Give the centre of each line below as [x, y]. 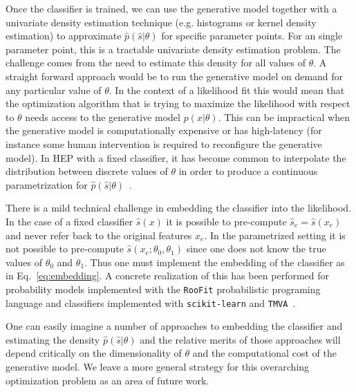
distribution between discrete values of [87, 171]
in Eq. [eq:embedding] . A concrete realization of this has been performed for [168, 276]
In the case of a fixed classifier [69, 221]
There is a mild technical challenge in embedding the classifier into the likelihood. [179, 208]
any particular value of [54, 90]
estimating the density [53, 339]
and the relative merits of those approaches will [240, 339]
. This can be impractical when [284, 116]
